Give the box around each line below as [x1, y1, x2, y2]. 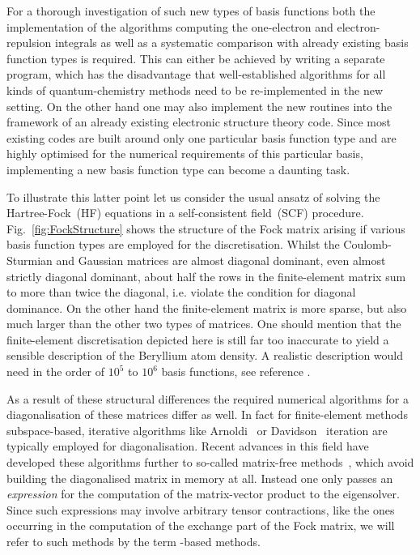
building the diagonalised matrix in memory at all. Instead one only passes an [6, 469, 393, 486]
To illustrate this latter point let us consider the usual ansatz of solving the [6, 188, 380, 205]
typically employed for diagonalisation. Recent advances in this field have [6, 438, 369, 455]
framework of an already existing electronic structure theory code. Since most [6, 113, 391, 130]
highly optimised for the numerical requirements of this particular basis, [6, 145, 363, 162]
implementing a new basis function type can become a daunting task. [6, 160, 350, 177]
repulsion [6, 34, 52, 51]
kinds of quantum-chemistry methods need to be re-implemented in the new [6, 81, 384, 98]
